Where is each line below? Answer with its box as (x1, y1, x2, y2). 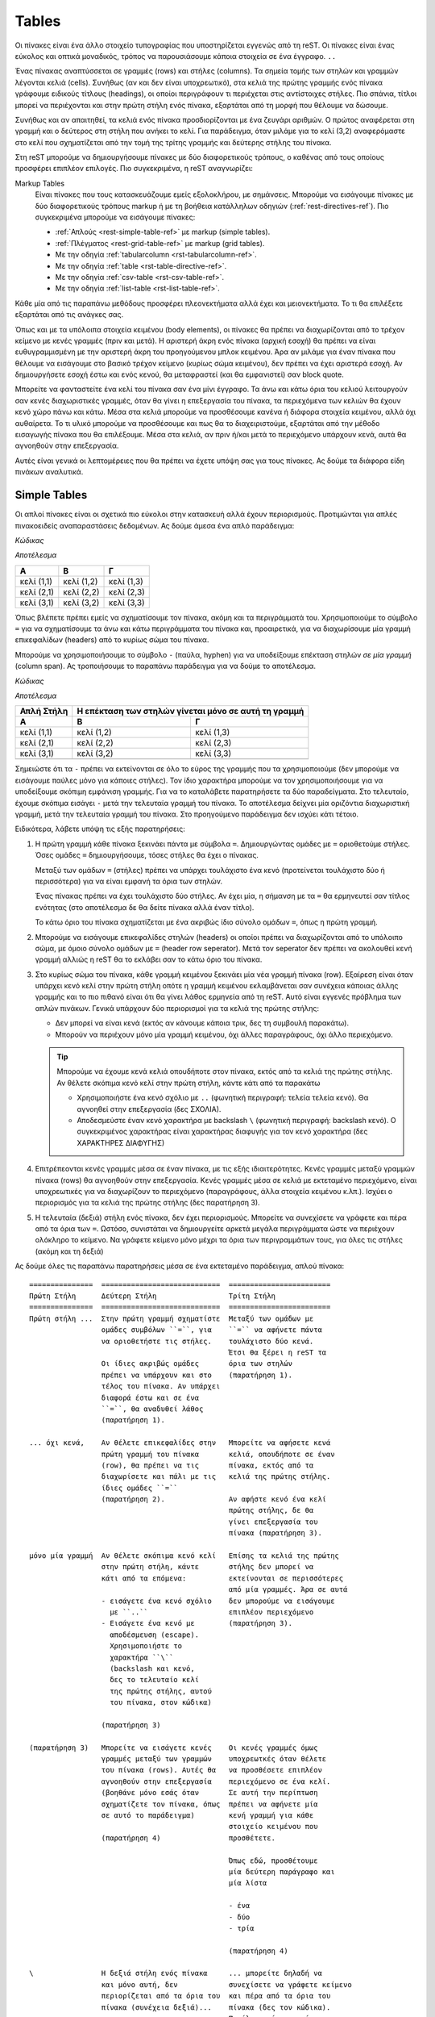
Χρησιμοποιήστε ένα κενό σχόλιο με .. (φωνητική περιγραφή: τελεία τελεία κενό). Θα (77, 1093, 369, 1103)
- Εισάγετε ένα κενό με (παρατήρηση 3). (101, 1618, 293, 1628)
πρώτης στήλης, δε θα (228, 1505, 314, 1515)
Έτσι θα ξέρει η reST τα (228, 1348, 327, 1357)
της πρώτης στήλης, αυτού (110, 1686, 213, 1696)
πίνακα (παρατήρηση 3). (228, 1529, 322, 1538)
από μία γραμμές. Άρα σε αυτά (228, 1585, 348, 1594)
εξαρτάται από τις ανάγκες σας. (14, 310, 124, 319)
